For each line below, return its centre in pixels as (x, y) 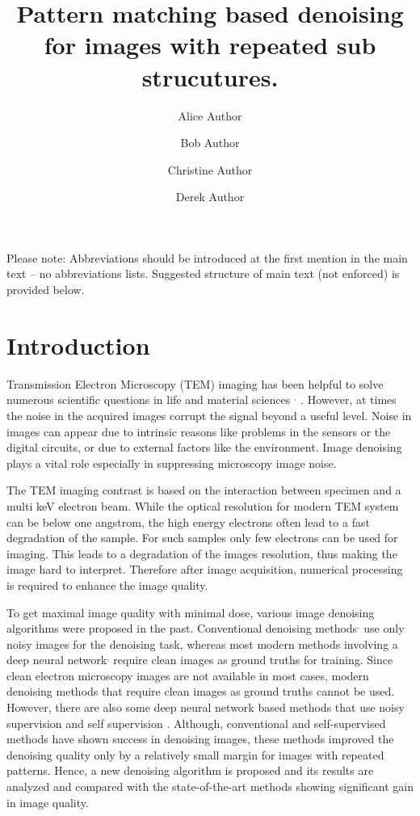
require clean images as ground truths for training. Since (253, 660)
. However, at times (349, 400)
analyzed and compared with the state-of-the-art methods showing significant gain (210, 787)
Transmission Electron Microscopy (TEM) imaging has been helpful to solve (195, 383)
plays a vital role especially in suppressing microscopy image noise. (172, 463)
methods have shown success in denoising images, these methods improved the (200, 739)
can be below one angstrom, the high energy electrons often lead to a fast (188, 522)
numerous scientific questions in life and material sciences (149, 400)
